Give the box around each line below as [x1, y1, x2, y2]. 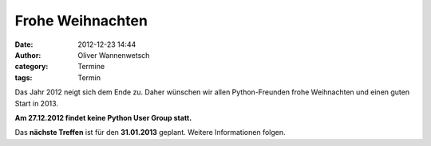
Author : [14, 50, 42, 60]
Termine [77, 62, 105, 71]
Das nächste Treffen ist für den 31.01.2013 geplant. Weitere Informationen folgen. [14, 128, 286, 137]
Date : [14, 40, 34, 49]
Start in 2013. [14, 98, 59, 108]
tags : [14, 72, 33, 83]
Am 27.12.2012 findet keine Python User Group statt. [14, 113, 192, 122]
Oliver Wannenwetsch [77, 50, 150, 60]
